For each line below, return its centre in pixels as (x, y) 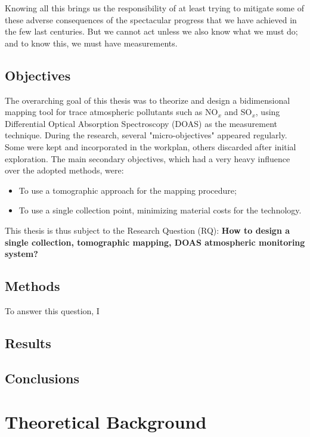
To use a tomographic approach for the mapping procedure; (128, 190)
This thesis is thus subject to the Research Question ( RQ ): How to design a (148, 230)
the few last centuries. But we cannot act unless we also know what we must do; (151, 31)
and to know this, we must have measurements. (91, 43)
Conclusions (42, 378)
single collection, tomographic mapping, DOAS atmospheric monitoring (155, 242)
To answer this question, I (52, 310)
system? (21, 254)
